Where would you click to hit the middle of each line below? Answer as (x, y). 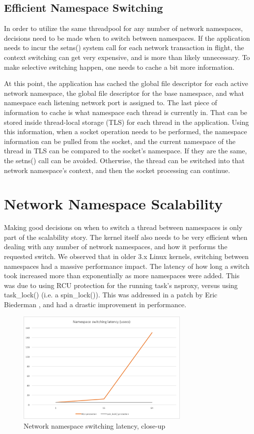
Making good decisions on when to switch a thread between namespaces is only (123, 227)
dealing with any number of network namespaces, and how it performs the (116, 246)
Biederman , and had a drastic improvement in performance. (95, 304)
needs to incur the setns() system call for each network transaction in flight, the (124, 47)
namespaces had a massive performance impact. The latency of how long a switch (127, 266)
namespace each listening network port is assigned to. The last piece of (111, 102)
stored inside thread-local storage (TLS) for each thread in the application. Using (127, 122)
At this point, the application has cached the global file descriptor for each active (126, 83)
